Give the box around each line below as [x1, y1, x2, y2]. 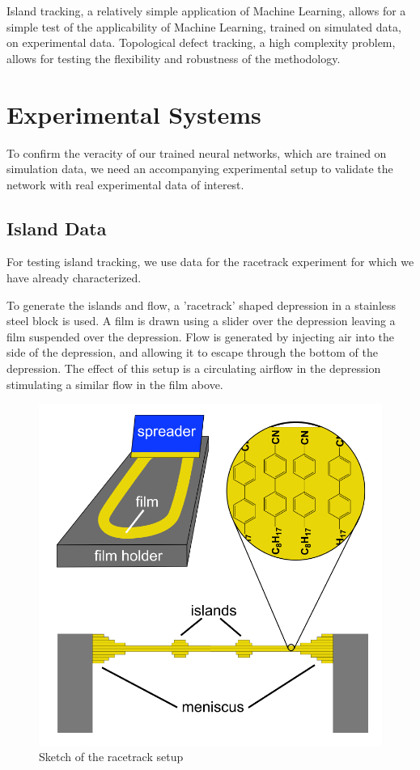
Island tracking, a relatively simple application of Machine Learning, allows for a [6, 2, 406, 19]
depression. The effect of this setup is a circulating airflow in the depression [6, 360, 381, 377]
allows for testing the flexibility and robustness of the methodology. [6, 49, 341, 66]
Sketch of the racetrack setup [39, 748, 184, 765]
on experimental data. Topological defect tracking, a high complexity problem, [6, 34, 396, 51]
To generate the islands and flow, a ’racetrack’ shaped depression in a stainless [6, 296, 397, 313]
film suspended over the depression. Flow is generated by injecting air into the [6, 328, 395, 345]
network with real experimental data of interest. [6, 176, 244, 192]
